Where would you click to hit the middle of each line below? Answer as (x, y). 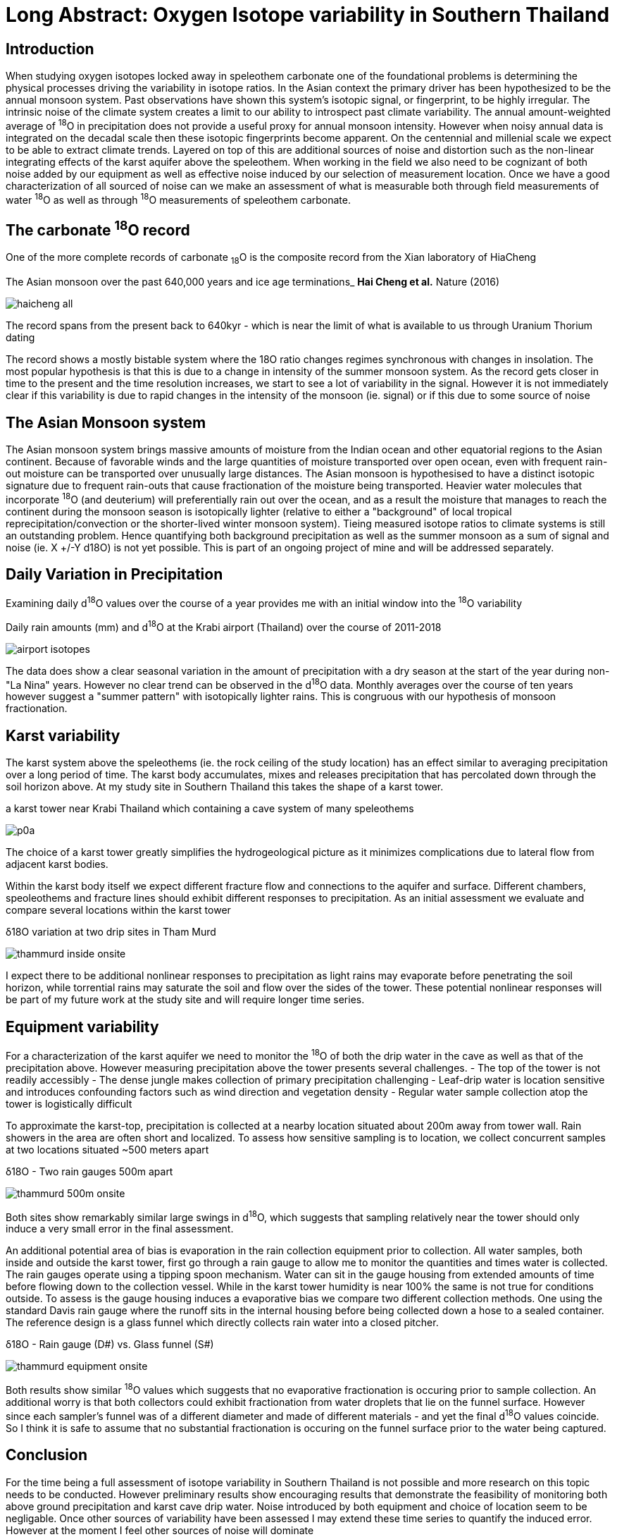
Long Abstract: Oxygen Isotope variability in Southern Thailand (308, 15)
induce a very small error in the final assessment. (120, 1229)
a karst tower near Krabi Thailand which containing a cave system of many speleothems (210, 809)
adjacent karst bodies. (57, 864)
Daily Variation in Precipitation (114, 575)
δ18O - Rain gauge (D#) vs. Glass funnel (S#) (110, 1345)
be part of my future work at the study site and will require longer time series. (185, 1000)
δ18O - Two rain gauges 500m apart (89, 1171)
